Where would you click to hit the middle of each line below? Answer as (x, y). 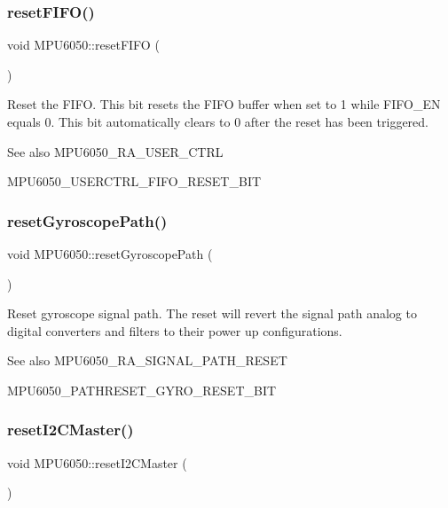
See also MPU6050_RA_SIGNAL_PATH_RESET (147, 360)
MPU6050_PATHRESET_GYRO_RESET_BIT (142, 390)
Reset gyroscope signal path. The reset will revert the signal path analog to (212, 313)
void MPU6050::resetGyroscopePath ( (110, 254)
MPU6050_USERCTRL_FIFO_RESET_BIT (134, 181)
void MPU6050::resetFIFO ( (83, 45)
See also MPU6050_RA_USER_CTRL (115, 151)
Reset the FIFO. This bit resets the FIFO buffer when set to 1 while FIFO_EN (224, 104)
